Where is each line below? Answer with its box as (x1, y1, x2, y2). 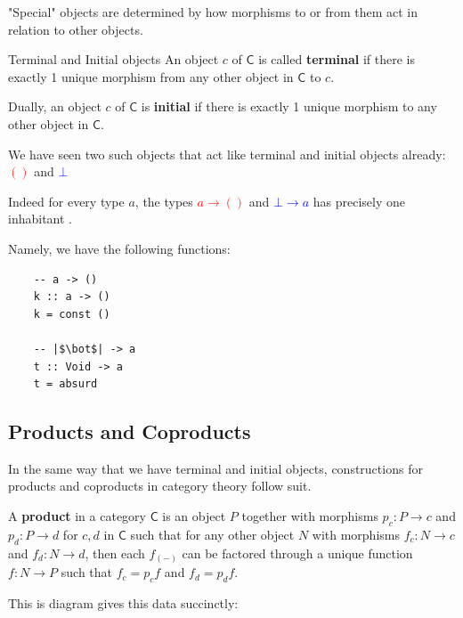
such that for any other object (130, 524, 295, 543)
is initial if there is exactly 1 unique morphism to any (141, 97, 437, 116)
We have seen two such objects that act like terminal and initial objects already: (8, 144, 446, 163)
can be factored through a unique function (182, 543, 413, 562)
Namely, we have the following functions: (8, 239, 231, 257)
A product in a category (8, 507, 146, 525)
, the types (134, 191, 193, 210)
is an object (162, 507, 226, 525)
